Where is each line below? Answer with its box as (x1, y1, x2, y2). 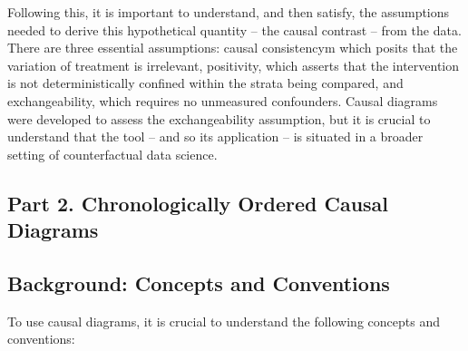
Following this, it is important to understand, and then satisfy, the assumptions (7, 3, 450, 21)
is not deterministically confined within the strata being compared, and (7, 73, 404, 93)
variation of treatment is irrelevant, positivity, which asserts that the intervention (7, 55, 460, 74)
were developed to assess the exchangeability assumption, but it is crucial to (7, 109, 431, 128)
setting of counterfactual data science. (7, 144, 218, 163)
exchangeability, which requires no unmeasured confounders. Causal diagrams (7, 91, 438, 110)
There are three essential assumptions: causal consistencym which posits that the (7, 38, 458, 57)
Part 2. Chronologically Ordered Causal (7, 189, 389, 217)
